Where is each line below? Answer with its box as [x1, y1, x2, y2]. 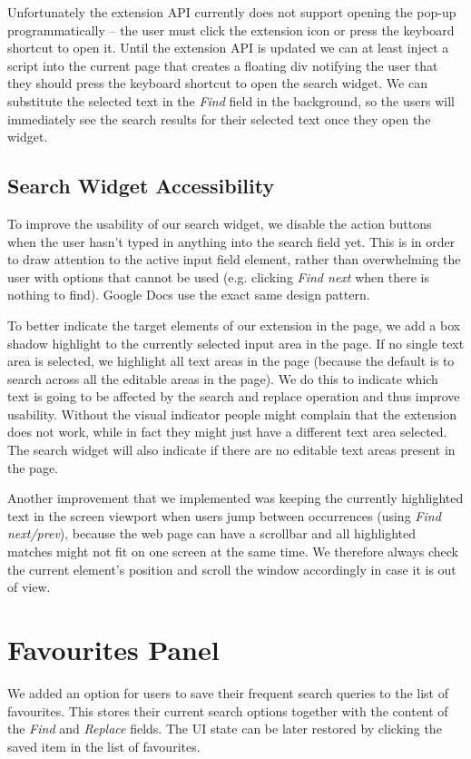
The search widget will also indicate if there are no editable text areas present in [7, 440, 456, 459]
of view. [7, 577, 51, 596]
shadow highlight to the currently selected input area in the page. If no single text [7, 333, 465, 352]
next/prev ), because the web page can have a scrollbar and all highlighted [7, 524, 417, 543]
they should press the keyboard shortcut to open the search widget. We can [7, 74, 427, 93]
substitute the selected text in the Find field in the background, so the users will [7, 91, 455, 110]
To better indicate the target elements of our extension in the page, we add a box [7, 315, 461, 334]
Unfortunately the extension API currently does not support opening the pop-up [7, 3, 456, 21]
